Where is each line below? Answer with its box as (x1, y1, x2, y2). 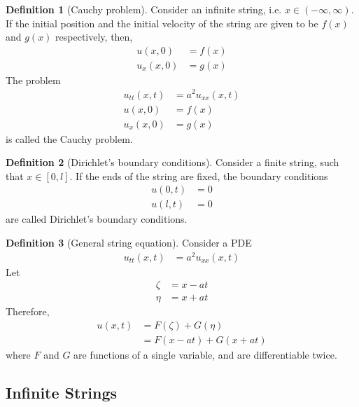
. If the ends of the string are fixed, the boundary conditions (69, 168, 328, 183)
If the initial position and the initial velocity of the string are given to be (6, 15, 318, 30)
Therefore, (6, 304, 50, 319)
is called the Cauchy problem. (6, 131, 133, 146)
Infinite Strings (6, 382, 118, 403)
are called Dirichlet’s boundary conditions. (6, 212, 188, 226)
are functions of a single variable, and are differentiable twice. (73, 347, 337, 362)
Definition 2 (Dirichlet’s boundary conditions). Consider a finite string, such (6, 155, 339, 170)
